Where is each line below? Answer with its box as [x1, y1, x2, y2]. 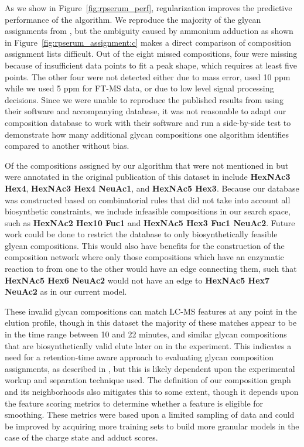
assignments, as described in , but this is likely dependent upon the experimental [5, 362, 295, 374]
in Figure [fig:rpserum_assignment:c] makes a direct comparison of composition [5, 36, 291, 48]
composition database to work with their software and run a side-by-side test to [5, 116, 291, 128]
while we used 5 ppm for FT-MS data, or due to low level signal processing [5, 82, 274, 94]
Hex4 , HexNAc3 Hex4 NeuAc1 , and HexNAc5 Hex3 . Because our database [5, 182, 299, 194]
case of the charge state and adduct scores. [5, 431, 158, 443]
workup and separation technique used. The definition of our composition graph [5, 374, 291, 386]
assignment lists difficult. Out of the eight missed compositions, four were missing [5, 47, 298, 60]
